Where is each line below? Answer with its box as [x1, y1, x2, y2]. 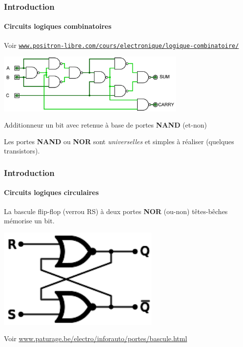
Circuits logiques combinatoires [4, 21, 112, 31]
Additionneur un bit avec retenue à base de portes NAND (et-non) [4, 120, 207, 130]
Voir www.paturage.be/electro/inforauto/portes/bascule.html [4, 333, 187, 344]
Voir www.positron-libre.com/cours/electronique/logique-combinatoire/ [4, 40, 239, 50]
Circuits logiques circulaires [4, 187, 99, 197]
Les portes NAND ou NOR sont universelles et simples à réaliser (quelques [4, 136, 234, 146]
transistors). [4, 146, 40, 156]
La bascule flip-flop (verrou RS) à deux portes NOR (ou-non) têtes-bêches [4, 206, 228, 216]
